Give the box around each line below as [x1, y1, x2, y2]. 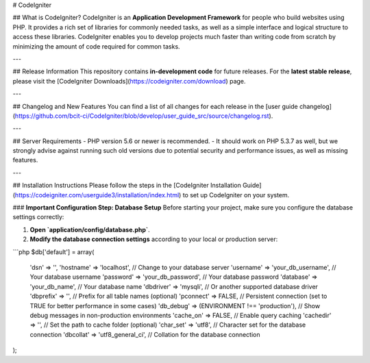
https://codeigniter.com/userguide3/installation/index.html [14, 190, 180, 199]
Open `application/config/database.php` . [29, 225, 150, 234]
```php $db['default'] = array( [12, 247, 95, 256]
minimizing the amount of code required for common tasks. [12, 42, 181, 51]
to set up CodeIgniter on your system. [182, 190, 290, 199]
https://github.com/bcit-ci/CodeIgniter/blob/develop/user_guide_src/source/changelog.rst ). [14, 112, 273, 120]
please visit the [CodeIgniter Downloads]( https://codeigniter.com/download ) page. [12, 77, 246, 85]
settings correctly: [12, 213, 64, 221]
